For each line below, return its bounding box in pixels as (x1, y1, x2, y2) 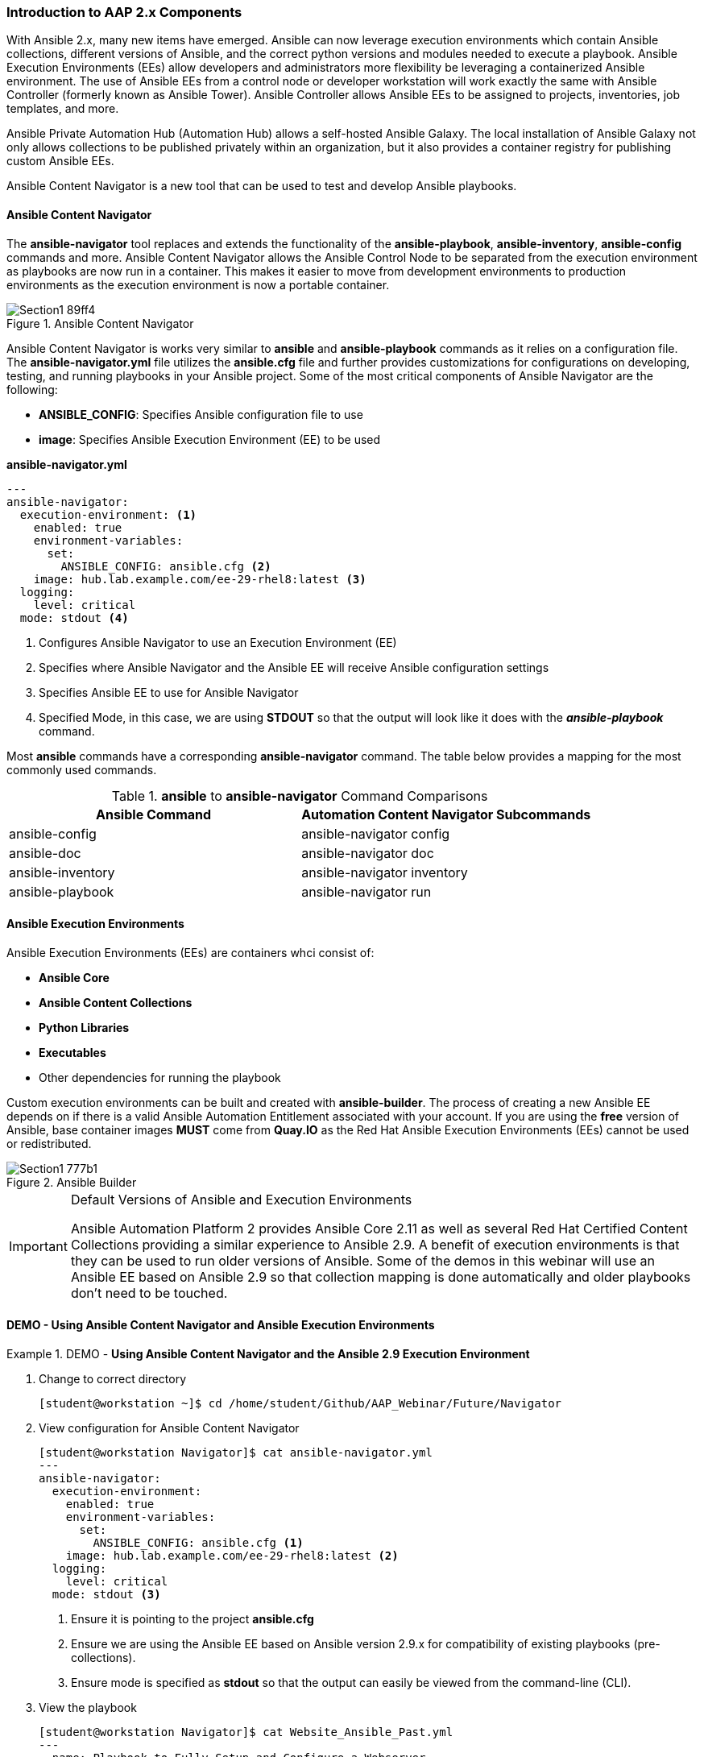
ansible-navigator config (301, 825, 450, 842)
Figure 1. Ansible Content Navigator (6, 316, 194, 330)
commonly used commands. (6, 762, 157, 777)
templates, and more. (6, 102, 119, 116)
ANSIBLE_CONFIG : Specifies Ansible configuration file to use (39, 407, 363, 421)
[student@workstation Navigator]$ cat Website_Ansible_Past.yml (39, 1726, 453, 1739)
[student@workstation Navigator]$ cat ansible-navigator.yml (39, 1446, 433, 1460)
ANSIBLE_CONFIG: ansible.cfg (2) (60, 559, 271, 573)
